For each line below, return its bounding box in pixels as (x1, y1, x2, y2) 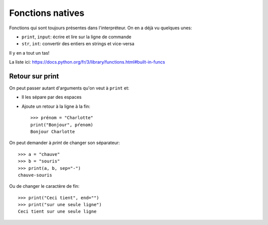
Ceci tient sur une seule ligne (18, 209, 97, 215)
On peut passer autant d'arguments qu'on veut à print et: (9, 85, 130, 91)
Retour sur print (9, 72, 59, 80)
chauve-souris (18, 172, 52, 178)
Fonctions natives (9, 7, 84, 18)
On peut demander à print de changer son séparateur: (9, 140, 120, 146)
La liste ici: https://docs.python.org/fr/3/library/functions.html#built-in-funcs (9, 59, 165, 65)
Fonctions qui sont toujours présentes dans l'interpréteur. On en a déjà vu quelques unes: (9, 25, 192, 31)
